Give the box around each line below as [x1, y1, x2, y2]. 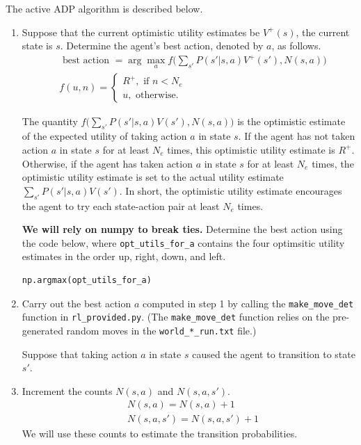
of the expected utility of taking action [22, 129, 187, 143]
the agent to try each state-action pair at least [22, 198, 220, 213]
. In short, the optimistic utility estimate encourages [119, 183, 342, 197]
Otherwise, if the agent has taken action [22, 156, 193, 170]
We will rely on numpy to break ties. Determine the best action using [22, 222, 343, 236]
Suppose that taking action [22, 346, 138, 361]
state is [22, 38, 53, 53]
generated [22, 323, 63, 337]
